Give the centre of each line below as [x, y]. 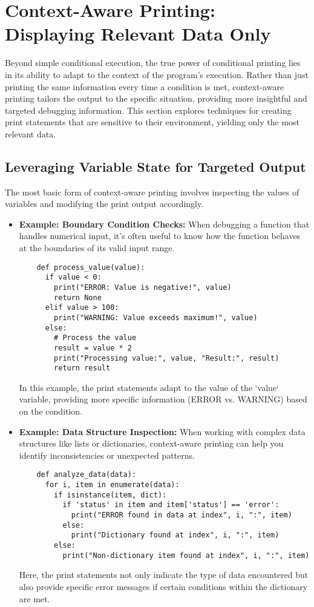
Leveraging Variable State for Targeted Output [155, 166]
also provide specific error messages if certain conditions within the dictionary [163, 586]
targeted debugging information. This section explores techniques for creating [148, 110]
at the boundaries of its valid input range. [97, 248]
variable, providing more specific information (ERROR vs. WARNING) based [163, 399]
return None [78, 297]
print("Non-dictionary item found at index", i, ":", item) [186, 555]
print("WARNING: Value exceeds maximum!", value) [156, 317]
